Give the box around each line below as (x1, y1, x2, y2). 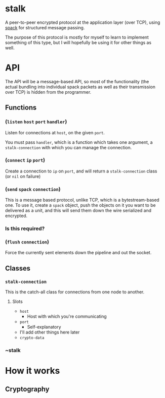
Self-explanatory (27, 324, 61, 330)
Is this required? (5, 225, 45, 232)
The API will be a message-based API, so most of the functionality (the (5, 78, 149, 84)
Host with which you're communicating (27, 313, 107, 320)
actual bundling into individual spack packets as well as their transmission (5, 84, 156, 90)
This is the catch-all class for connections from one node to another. (5, 289, 145, 295)
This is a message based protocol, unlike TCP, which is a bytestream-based (5, 197, 160, 203)
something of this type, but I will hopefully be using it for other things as (5, 39, 152, 45)
